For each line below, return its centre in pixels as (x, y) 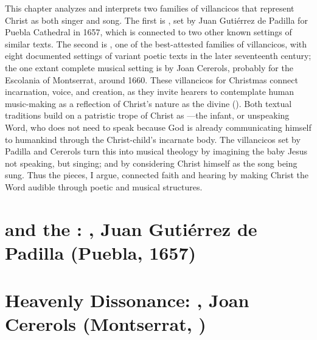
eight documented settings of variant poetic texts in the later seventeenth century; (158, 56)
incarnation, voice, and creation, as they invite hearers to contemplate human (150, 92)
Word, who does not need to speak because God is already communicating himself (158, 127)
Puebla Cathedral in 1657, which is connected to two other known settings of (148, 32)
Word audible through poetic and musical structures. (104, 186)
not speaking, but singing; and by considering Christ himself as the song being (151, 163)
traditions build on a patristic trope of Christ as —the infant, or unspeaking (147, 115)
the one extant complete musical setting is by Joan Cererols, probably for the (149, 67)
